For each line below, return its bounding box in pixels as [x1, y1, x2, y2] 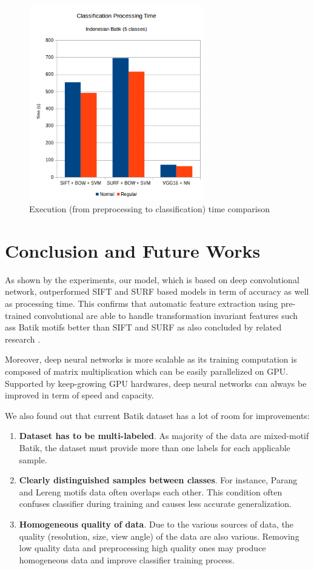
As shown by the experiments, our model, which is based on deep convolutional [5, 273, 299, 286]
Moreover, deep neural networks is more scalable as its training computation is [5, 353, 297, 366]
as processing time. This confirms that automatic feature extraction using [5, 297, 278, 310]
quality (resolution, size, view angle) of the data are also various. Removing [19, 529, 299, 542]
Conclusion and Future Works [5, 238, 261, 263]
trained [5, 309, 32, 321]
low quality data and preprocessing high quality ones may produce [19, 541, 266, 554]
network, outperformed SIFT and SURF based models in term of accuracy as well [5, 285, 309, 298]
